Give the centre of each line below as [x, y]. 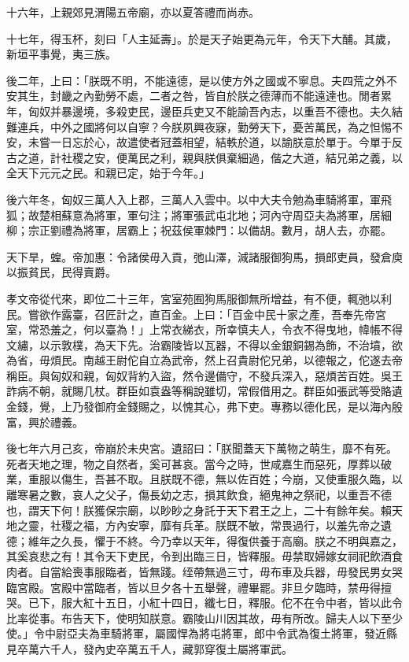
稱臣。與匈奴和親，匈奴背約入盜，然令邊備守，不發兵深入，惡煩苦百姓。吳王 [204, 375]
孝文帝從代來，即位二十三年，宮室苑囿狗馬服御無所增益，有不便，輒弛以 [193, 298]
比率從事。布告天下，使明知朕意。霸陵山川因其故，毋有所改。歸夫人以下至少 [204, 618]
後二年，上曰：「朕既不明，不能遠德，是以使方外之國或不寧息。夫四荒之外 [196, 80]
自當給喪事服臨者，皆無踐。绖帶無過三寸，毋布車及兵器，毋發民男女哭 [221, 571]
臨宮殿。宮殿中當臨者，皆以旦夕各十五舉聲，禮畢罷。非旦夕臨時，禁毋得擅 [199, 587]
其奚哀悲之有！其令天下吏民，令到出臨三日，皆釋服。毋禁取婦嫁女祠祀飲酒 [199, 556]
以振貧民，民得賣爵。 [61, 272]
